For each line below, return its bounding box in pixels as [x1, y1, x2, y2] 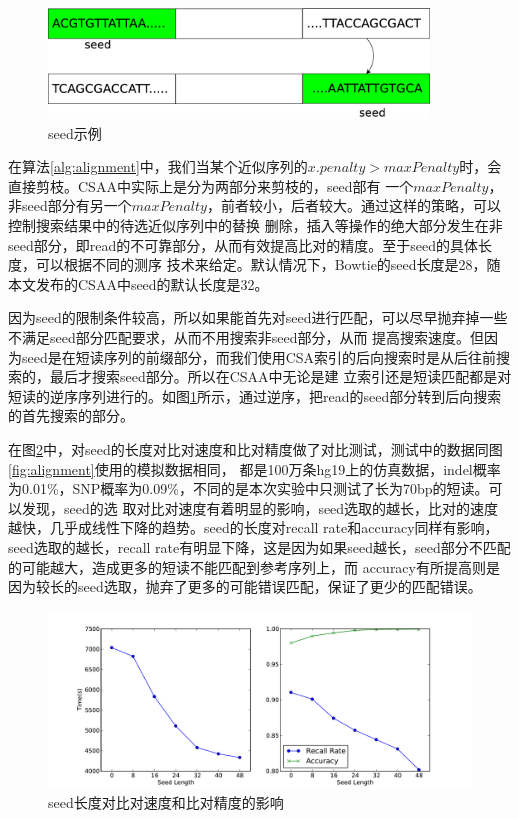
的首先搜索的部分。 [8, 405, 134, 426]
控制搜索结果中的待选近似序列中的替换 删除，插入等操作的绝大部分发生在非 [8, 215, 503, 236]
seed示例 [48, 122, 102, 143]
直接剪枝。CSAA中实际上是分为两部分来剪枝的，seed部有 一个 [8, 175, 414, 196]
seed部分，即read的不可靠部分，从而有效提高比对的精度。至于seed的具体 [8, 234, 478, 255]
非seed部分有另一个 [8, 195, 132, 216]
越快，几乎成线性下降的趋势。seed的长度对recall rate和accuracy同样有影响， [8, 517, 499, 538]
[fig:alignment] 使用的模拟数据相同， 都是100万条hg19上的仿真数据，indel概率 [8, 458, 501, 479]
